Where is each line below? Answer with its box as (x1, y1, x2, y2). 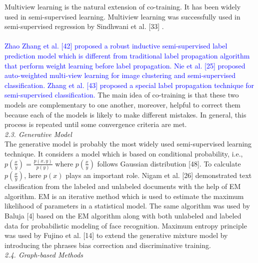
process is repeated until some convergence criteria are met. (4, 119, 187, 129)
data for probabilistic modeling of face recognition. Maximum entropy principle (4, 220, 247, 230)
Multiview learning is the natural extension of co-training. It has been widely (4, 1, 241, 11)
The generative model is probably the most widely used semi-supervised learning (4, 138, 252, 149)
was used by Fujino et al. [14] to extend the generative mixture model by (4, 230, 228, 240)
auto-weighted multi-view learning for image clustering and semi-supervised (4, 70, 236, 80)
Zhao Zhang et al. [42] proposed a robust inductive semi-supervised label (4, 40, 227, 51)
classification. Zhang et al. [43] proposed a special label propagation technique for (4, 79, 254, 90)
